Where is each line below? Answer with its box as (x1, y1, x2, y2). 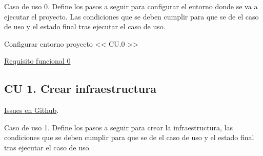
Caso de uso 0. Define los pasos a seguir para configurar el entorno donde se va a (4, 1, 258, 11)
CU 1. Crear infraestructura (4, 81, 156, 96)
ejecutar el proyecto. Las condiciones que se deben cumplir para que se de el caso (4, 11, 259, 22)
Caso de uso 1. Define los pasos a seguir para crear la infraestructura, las (4, 122, 233, 132)
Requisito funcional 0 (4, 55, 71, 66)
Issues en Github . (4, 105, 59, 115)
